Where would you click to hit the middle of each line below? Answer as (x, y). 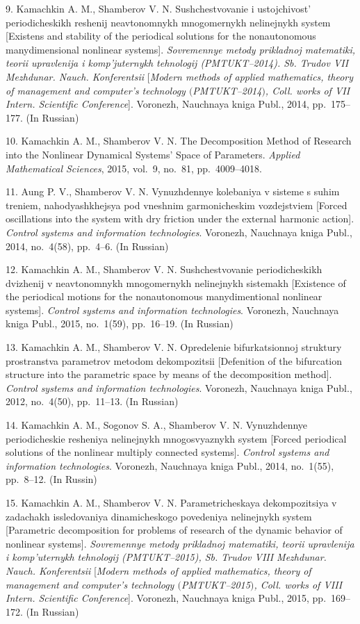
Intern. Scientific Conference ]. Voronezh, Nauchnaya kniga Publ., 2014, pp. (166, 104)
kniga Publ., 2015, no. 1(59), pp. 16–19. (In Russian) (120, 323)
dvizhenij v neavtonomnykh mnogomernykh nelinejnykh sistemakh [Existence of (176, 282)
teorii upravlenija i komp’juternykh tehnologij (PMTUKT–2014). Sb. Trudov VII (177, 63)
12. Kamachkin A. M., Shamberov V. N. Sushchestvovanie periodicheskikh (164, 269)
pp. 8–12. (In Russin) (51, 479)
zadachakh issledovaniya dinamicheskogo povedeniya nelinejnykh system (159, 516)
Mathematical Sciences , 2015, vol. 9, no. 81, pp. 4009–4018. (134, 168)
